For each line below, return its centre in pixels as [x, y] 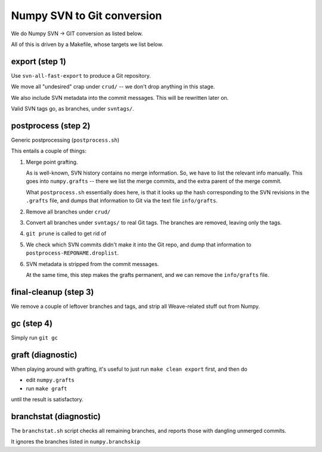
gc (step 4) [32, 323]
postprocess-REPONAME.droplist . [72, 253]
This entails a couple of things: [49, 151]
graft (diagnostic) [44, 355]
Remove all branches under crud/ [68, 212]
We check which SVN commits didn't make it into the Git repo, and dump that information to [139, 245]
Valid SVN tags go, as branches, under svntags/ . [72, 109]
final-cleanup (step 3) [52, 292]
